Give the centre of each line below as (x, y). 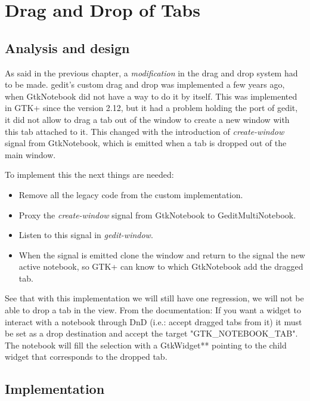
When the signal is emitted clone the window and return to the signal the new (162, 255)
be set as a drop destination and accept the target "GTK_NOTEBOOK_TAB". (151, 333)
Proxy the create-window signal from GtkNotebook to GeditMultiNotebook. (157, 215)
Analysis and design (67, 47)
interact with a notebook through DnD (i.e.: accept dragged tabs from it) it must (154, 321)
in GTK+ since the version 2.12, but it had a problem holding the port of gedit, (151, 108)
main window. (30, 154)
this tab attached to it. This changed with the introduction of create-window (145, 131)
